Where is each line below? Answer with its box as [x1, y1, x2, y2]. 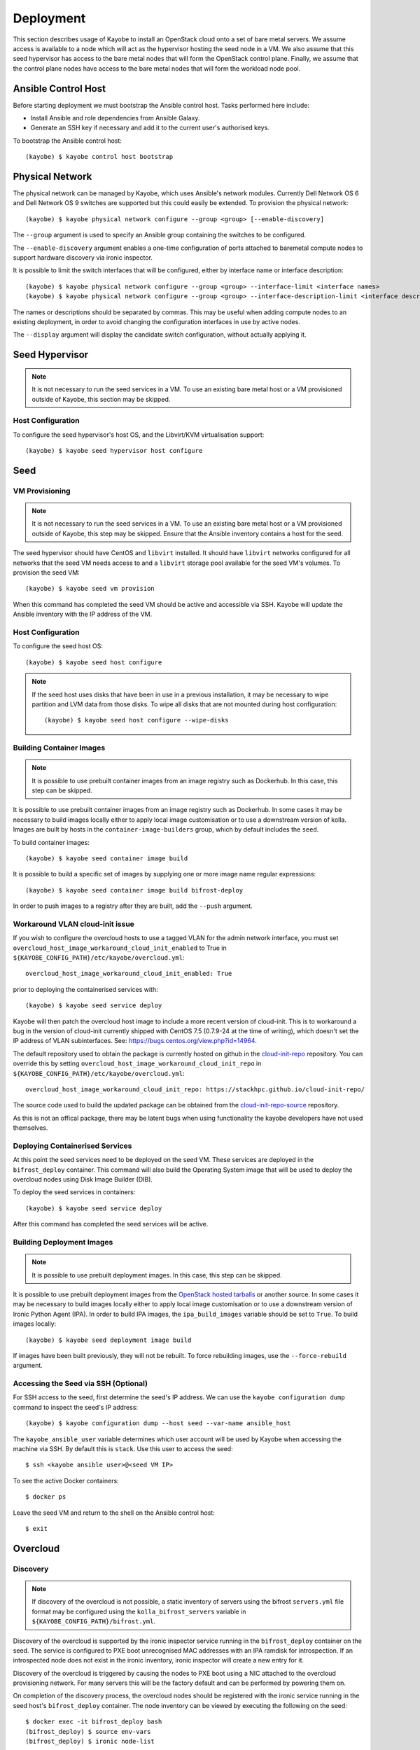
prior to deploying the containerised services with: [13, 985, 158, 993]
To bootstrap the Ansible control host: [13, 136, 122, 145]
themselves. [13, 1123, 48, 1132]
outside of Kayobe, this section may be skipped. [31, 395, 171, 403]
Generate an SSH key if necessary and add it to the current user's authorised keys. [30, 123, 269, 132]
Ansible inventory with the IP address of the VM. [13, 610, 153, 619]
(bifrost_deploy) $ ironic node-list [25, 1737, 155, 1746]
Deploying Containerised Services [13, 1141, 132, 1151]
